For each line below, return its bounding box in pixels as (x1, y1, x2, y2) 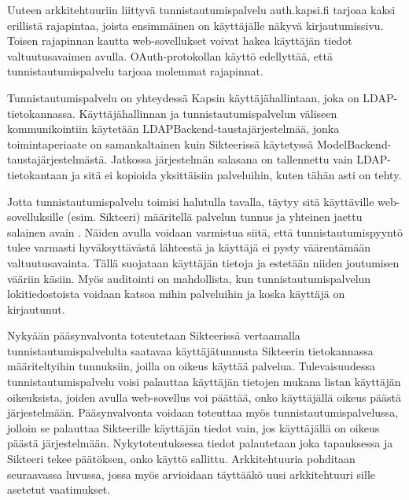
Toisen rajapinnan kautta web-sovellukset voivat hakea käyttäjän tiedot (7, 32, 352, 49)
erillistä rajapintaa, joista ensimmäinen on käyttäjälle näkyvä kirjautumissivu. (7, 17, 384, 33)
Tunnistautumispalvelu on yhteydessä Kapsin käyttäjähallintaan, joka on (7, 89, 359, 105)
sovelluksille (7, 208, 64, 225)
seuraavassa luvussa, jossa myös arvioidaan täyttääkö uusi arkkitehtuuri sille (7, 465, 375, 482)
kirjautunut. (7, 300, 65, 317)
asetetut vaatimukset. (7, 481, 111, 498)
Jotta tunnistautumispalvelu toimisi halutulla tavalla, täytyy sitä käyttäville (7, 193, 374, 209)
